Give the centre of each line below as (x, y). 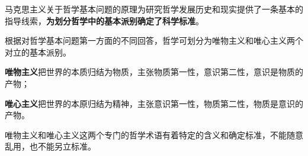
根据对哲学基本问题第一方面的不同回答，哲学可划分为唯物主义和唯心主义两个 (154, 40)
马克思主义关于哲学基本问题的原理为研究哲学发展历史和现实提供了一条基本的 (154, 9)
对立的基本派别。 (38, 52)
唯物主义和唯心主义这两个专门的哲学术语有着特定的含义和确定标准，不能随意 (154, 134)
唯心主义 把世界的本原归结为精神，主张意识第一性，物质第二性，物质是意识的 (154, 103)
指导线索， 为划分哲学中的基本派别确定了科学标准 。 (104, 20)
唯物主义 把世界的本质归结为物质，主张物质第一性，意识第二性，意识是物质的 (154, 72)
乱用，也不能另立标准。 (50, 146)
